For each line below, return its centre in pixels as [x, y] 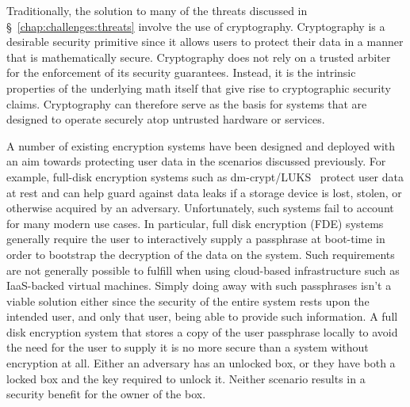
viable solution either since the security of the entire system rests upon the [188, 300]
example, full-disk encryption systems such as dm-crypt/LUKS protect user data [205, 176]
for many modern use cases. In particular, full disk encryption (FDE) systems [195, 223]
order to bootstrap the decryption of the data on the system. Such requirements [201, 254]
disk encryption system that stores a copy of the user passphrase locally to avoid [202, 331]
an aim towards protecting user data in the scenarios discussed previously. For [196, 161]
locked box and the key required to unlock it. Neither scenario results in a [186, 378]
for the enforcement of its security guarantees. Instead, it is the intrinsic [181, 72]
